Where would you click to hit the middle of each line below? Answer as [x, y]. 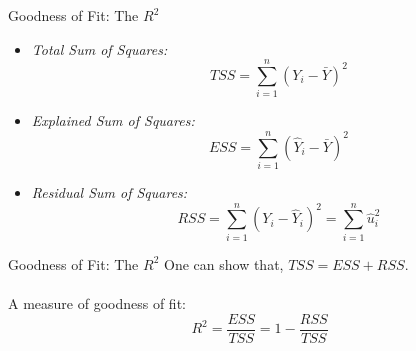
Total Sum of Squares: [99, 48]
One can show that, [224, 263]
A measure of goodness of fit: [97, 302]
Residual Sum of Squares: [109, 192]
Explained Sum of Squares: [113, 120]
